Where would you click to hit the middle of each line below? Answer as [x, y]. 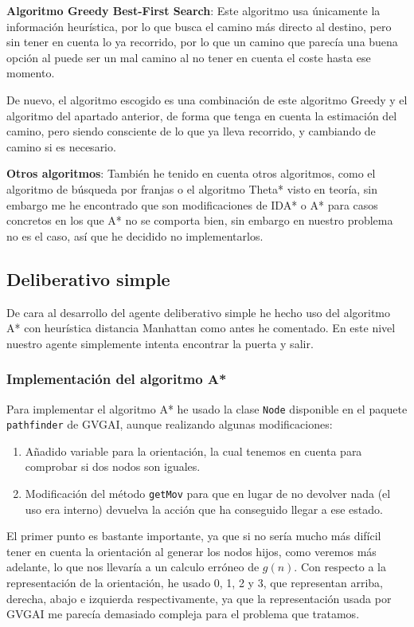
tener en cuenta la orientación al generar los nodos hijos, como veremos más [191, 551]
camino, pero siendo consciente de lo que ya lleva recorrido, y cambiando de [191, 131]
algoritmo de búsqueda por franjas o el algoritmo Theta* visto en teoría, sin [192, 188]
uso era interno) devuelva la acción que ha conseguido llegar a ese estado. [204, 509]
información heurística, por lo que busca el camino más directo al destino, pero [199, 26]
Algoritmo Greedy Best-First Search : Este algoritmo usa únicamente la [193, 10]
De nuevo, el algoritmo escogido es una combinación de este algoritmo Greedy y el [207, 99]
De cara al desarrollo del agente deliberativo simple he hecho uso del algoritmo [199, 312]
